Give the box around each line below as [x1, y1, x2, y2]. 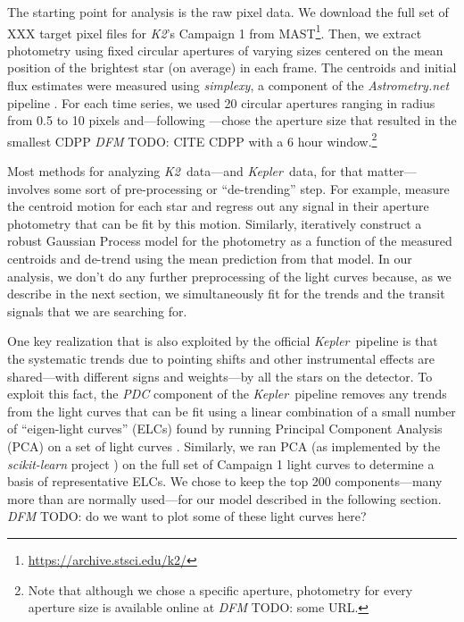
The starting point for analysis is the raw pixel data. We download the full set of [7, 3, 449, 21]
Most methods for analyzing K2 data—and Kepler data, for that [7, 162, 363, 181]
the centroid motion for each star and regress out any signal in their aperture [7, 197, 429, 215]
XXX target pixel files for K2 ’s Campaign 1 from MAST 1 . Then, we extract [7, 21, 422, 42]
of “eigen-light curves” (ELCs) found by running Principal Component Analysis [7, 419, 443, 438]
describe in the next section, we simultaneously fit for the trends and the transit [7, 284, 445, 303]
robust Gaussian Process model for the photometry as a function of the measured [7, 231, 452, 250]
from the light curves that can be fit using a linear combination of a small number [7, 401, 456, 420]
